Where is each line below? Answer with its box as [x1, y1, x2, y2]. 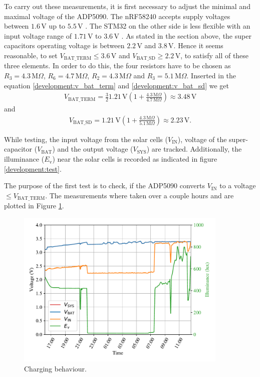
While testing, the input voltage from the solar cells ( [4, 134, 168, 144]
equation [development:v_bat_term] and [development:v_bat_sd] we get [4, 80, 229, 90]
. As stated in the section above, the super [121, 30, 251, 41]
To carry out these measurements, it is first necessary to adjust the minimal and [4, 1, 250, 11]
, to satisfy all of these [180, 50, 249, 60]
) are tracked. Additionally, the [146, 144, 242, 154]
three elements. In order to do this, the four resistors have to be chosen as [4, 60, 231, 71]
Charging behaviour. [24, 363, 87, 373]
